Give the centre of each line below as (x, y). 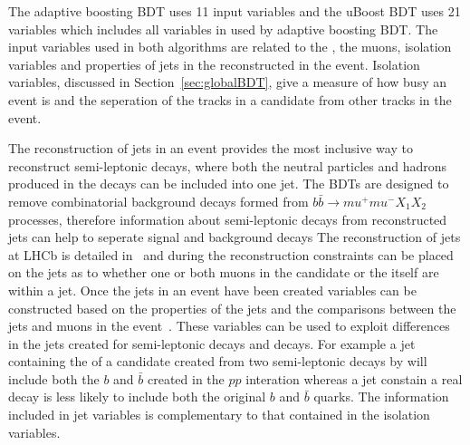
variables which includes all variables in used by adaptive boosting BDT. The (223, 29)
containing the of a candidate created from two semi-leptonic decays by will (218, 361)
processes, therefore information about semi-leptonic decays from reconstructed (228, 219)
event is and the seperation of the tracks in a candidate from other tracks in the (230, 99)
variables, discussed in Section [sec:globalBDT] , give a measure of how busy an (227, 82)
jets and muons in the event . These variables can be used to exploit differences (229, 326)
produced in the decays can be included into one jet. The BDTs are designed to (229, 184)
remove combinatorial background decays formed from (158, 201)
